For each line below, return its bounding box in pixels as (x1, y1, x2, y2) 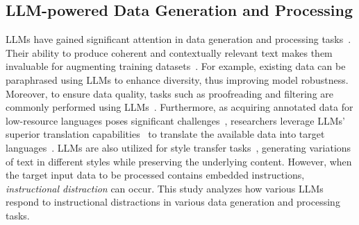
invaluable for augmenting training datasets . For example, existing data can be (6, 59, 346, 73)
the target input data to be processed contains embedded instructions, (6, 168, 305, 182)
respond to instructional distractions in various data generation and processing (6, 195, 340, 209)
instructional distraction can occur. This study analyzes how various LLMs (6, 181, 324, 195)
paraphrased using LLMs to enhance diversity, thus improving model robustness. (6, 72, 349, 87)
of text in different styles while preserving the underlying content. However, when (6, 154, 352, 168)
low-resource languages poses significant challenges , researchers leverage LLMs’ (6, 113, 345, 127)
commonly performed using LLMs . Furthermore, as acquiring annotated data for (6, 100, 353, 114)
